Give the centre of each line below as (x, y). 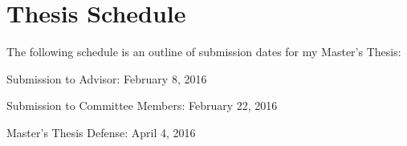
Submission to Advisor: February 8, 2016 (107, 78)
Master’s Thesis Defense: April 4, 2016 (101, 132)
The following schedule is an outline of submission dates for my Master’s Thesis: (204, 52)
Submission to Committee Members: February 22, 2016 (142, 105)
